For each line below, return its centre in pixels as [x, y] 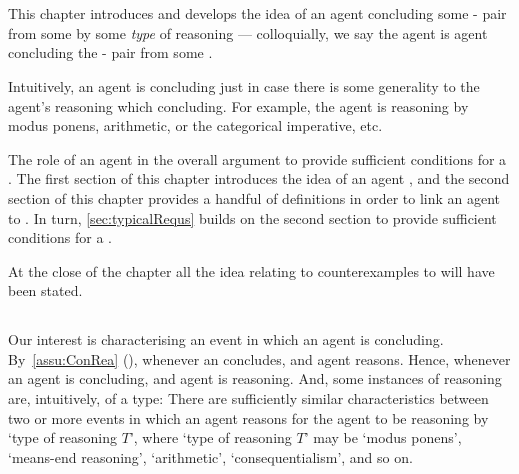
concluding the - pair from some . [110, 52]
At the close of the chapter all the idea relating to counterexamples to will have [251, 270]
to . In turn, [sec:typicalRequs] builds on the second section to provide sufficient [252, 217]
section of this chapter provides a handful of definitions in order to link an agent [254, 197]
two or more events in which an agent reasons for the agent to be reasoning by [248, 417]
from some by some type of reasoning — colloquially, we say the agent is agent [248, 32]
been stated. [45, 290]
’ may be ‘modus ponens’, [383, 437]
